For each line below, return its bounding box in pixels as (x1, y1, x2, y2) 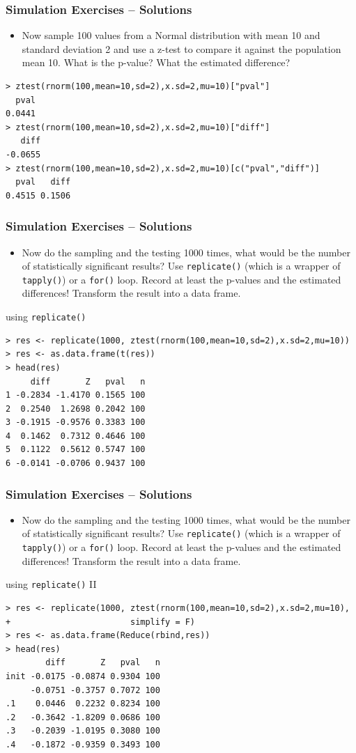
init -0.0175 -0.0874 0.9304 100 (6, 672, 160, 681)
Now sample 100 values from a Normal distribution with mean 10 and (22, 28, 320, 42)
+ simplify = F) (6, 616, 196, 627)
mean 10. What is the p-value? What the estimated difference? (22, 55, 291, 70)
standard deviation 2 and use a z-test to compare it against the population (22, 41, 341, 56)
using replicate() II (6, 577, 97, 591)
